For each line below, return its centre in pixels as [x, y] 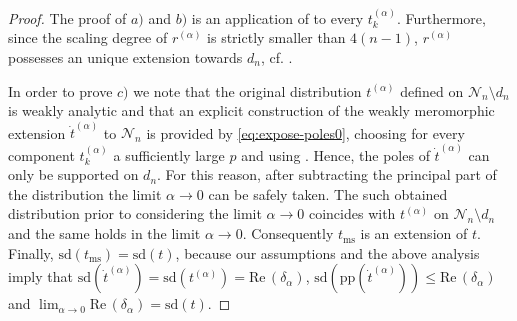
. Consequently [288, 233]
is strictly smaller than [276, 37]
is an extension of [414, 233]
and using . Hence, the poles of [335, 154]
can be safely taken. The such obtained [328, 193]
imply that [40, 276]
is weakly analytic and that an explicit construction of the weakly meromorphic [251, 110]
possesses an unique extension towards [125, 57]
